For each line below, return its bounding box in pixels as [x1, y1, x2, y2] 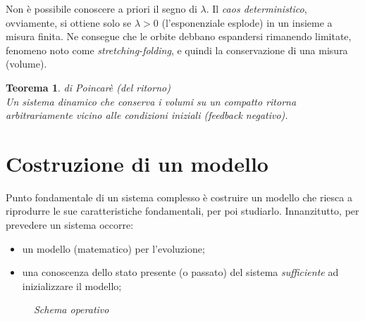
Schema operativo [34, 302, 109, 317]
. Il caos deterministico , [206, 1, 307, 15]
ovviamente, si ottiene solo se [6, 15, 132, 30]
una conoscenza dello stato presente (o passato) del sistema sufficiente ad [22, 265, 339, 279]
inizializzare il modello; [22, 278, 122, 293]
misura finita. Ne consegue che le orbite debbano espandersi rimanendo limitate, [6, 29, 352, 44]
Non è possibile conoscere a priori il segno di [6, 1, 197, 15]
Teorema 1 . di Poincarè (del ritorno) [6, 80, 171, 94]
